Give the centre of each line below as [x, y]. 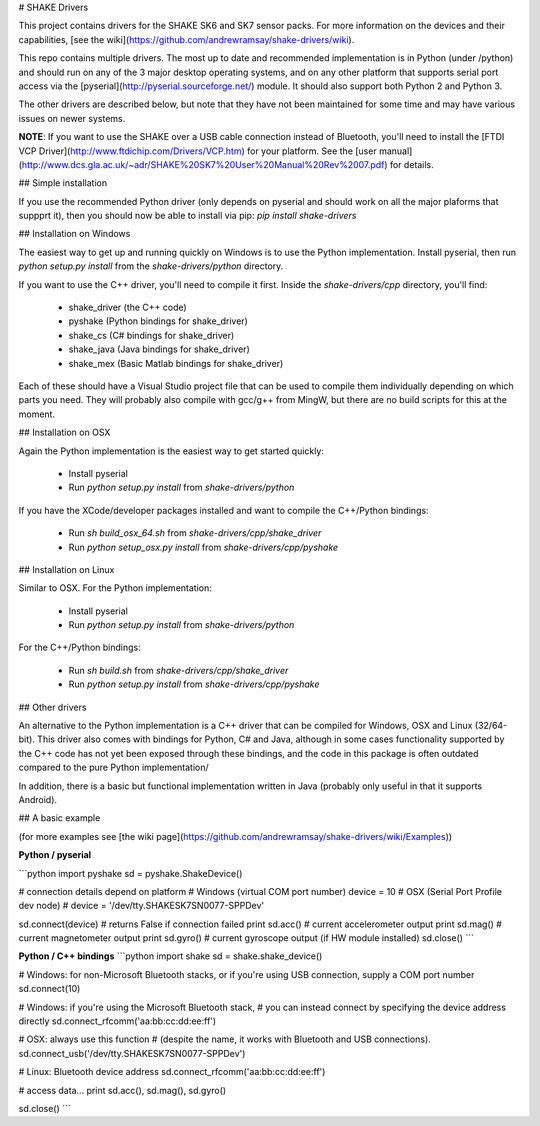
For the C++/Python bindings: [80, 647]
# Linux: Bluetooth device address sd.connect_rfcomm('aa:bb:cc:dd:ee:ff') [172, 1072]
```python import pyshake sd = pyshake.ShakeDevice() [130, 873]
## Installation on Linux [66, 569]
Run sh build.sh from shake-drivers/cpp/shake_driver [178, 670]
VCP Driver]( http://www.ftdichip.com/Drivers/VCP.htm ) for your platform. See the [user [197, 151]
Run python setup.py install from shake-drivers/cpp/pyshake [194, 684]
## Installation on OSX [64, 432]
